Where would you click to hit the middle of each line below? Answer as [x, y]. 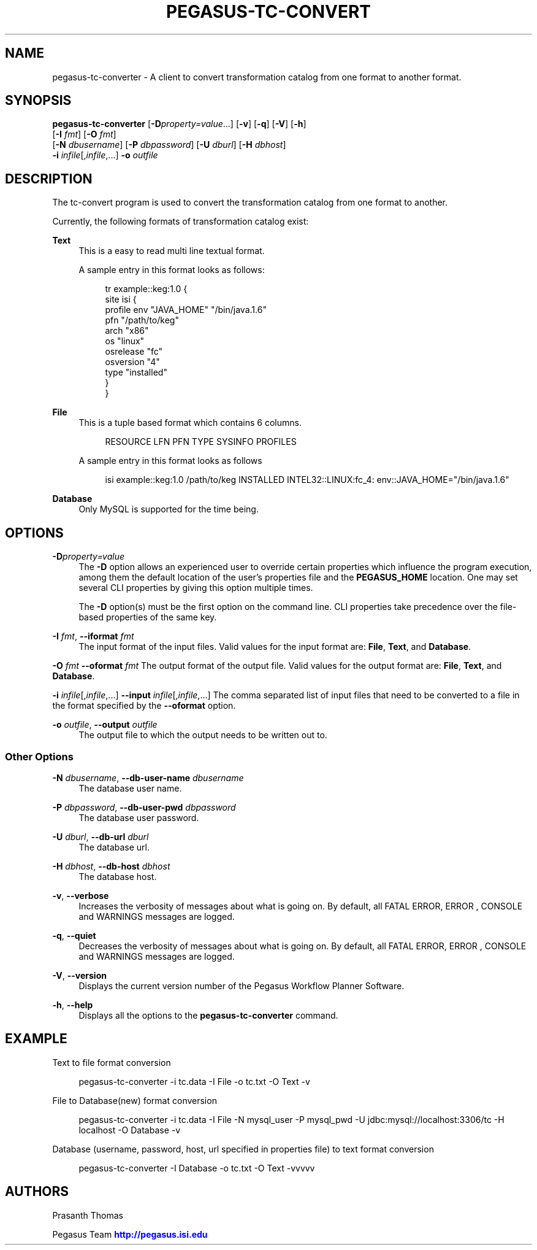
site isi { [121, 299]
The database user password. [139, 817]
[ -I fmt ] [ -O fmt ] [84, 134]
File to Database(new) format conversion [135, 1100]
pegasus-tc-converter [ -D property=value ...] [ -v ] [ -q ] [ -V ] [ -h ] [179, 124]
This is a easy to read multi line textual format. [172, 251]
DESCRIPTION [49, 179]
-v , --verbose [81, 895]
